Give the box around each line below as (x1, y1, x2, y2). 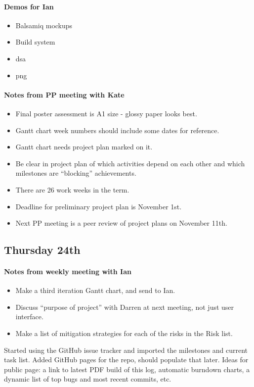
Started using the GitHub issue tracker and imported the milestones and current (4, 344, 248, 355)
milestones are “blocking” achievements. (15, 168, 136, 178)
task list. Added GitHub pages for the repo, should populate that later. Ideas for (4, 354, 249, 365)
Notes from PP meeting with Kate (4, 89, 125, 99)
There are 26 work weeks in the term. (15, 184, 129, 194)
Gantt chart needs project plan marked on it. (15, 142, 153, 152)
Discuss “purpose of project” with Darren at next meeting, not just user (15, 301, 234, 312)
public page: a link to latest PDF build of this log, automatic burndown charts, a (4, 364, 250, 374)
